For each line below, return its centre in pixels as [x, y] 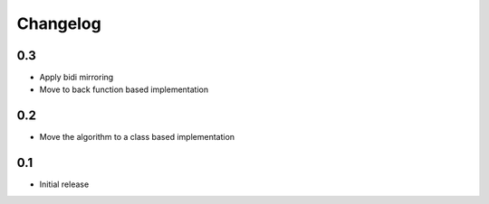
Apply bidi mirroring [77, 78]
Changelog [59, 23]
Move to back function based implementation [124, 89]
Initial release [64, 184]
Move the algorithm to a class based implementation [137, 137]
